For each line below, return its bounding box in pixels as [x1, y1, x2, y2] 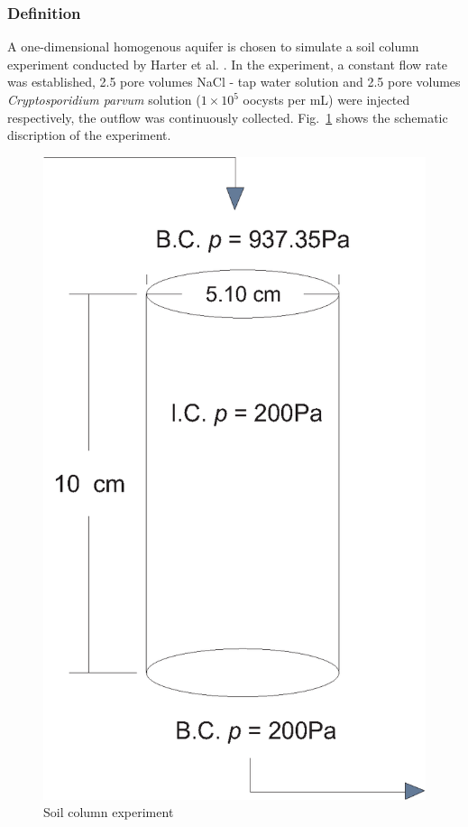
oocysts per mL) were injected [243, 90, 410, 108]
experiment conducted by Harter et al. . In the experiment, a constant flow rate [7, 54, 447, 73]
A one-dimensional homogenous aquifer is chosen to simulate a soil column [7, 37, 419, 56]
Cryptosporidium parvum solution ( [7, 90, 201, 108]
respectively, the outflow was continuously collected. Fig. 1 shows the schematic [7, 107, 448, 126]
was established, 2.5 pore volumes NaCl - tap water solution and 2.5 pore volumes [7, 72, 461, 91]
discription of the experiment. [7, 125, 171, 144]
